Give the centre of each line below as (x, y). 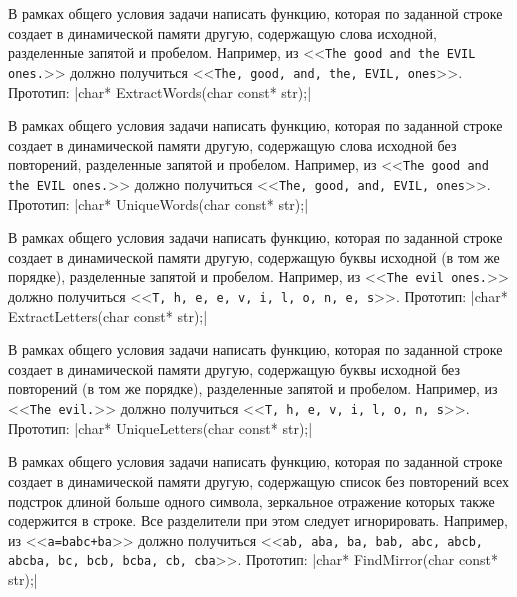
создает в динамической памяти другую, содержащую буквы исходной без (234, 368)
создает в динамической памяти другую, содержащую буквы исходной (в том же (254, 256)
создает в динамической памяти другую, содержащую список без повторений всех (259, 480)
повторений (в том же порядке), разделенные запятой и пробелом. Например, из (253, 388)
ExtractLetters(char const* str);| (108, 315)
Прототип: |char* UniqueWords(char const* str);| (158, 203)
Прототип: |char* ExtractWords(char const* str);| (160, 91)
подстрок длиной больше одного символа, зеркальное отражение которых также (251, 500)
